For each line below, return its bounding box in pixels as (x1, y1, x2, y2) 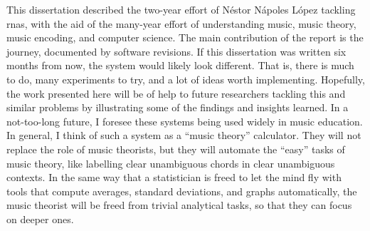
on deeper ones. (6, 211, 74, 226)
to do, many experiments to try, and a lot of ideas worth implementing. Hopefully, (6, 71, 365, 86)
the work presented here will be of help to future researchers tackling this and (6, 86, 346, 101)
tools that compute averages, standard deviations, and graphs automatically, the (6, 183, 357, 198)
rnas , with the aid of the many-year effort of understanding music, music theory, (6, 16, 356, 31)
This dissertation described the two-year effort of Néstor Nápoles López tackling (6, 2, 356, 16)
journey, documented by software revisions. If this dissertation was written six (6, 43, 347, 58)
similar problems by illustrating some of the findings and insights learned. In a (6, 100, 349, 115)
